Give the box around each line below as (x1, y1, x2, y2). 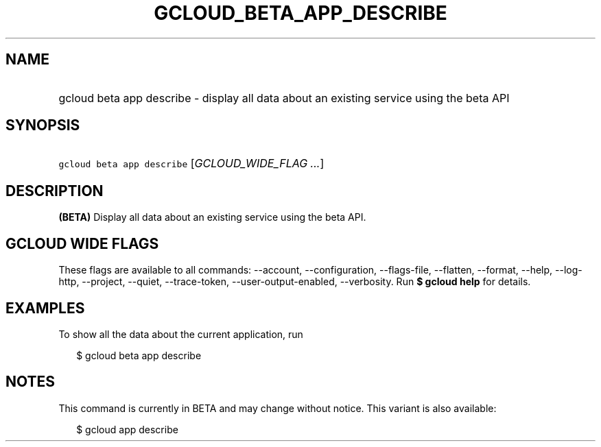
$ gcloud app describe (76, 423, 178, 435)
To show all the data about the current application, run (58, 328, 303, 340)
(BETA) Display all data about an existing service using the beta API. (58, 211, 366, 223)
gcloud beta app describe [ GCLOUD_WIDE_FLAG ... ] (58, 156, 325, 171)
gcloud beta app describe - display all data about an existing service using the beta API (58, 90, 510, 105)
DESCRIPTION (5, 182, 104, 200)
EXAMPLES (5, 299, 85, 317)
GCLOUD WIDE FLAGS (5, 234, 159, 252)
